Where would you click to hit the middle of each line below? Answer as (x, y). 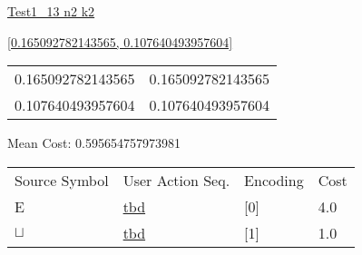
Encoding (274, 180)
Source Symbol (62, 180)
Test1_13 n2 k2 (51, 11)
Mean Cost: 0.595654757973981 (94, 143)
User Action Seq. (176, 180)
